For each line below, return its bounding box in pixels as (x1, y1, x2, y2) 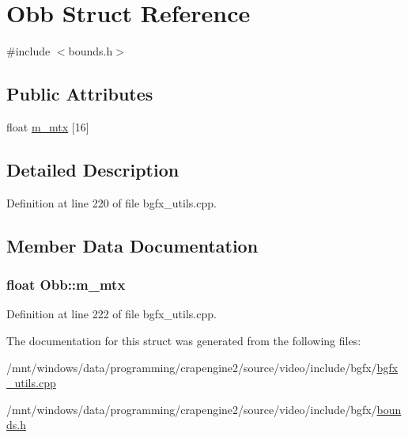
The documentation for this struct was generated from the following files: (6, 332, 361, 348)
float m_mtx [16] (6, 118, 89, 135)
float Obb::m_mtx (6, 275, 126, 294)
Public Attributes (6, 82, 153, 106)
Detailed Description (6, 157, 179, 181)
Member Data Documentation (6, 233, 259, 257)
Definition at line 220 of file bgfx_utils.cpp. (6, 194, 217, 211)
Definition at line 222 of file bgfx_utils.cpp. (6, 306, 217, 322)
